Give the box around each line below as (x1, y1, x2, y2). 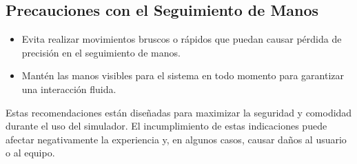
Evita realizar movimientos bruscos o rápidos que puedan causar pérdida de (21, 32, 342, 46)
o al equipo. (6, 145, 55, 160)
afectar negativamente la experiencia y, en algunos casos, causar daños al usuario (6, 132, 347, 146)
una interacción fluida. (21, 81, 116, 96)
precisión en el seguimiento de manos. (21, 45, 181, 59)
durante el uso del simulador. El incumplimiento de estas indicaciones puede (6, 119, 327, 133)
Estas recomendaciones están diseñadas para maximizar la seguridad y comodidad (6, 105, 352, 119)
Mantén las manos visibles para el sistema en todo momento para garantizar (21, 68, 345, 83)
